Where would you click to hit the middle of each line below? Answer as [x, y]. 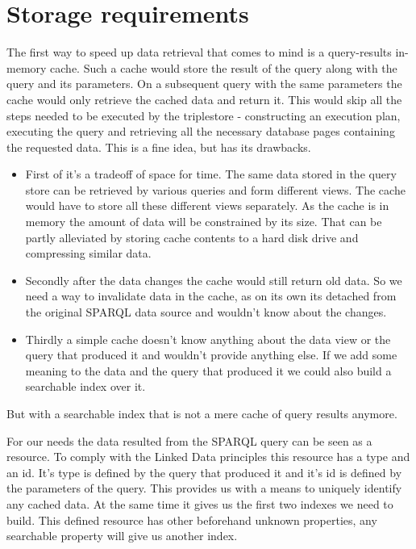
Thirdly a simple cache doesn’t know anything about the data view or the [208, 339]
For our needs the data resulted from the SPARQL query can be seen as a [189, 440]
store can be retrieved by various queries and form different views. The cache [215, 189]
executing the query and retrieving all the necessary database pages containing [201, 131]
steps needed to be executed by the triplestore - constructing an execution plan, [204, 115]
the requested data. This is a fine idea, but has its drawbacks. [159, 147]
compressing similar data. [88, 253]
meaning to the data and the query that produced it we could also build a [208, 370]
